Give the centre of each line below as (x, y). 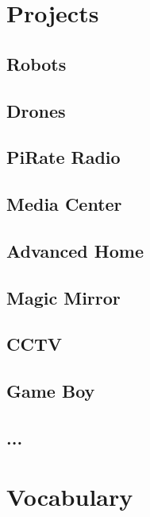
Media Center (64, 204)
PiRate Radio (63, 157)
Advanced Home (75, 250)
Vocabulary (70, 496)
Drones (36, 110)
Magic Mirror (63, 297)
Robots (37, 63)
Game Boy (51, 391)
